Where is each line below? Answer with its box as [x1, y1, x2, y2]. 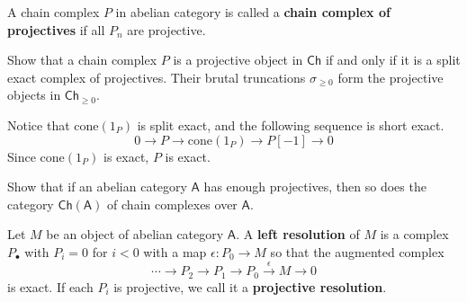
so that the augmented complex [270, 242, 445, 261]
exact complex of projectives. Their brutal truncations [7, 67, 306, 86]
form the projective [337, 67, 444, 86]
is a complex [380, 225, 449, 244]
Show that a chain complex [7, 50, 157, 69]
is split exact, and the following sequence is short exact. [137, 115, 445, 134]
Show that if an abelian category [7, 177, 187, 196]
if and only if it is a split [325, 50, 461, 69]
